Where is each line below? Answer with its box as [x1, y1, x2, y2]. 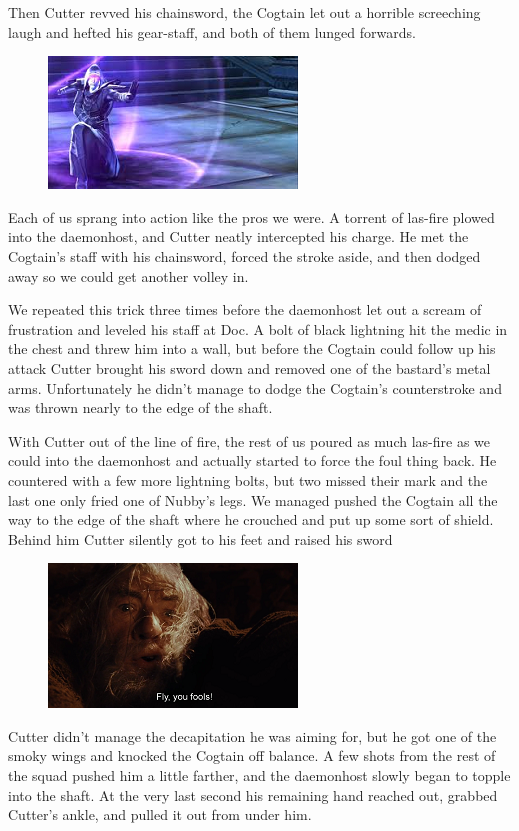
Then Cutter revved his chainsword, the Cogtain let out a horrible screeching [8, 2, 481, 22]
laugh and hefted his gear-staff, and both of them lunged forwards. [8, 21, 416, 42]
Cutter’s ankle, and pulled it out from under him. [8, 804, 312, 825]
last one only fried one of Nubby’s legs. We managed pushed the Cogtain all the [8, 489, 498, 510]
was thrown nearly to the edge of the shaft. [8, 397, 273, 418]
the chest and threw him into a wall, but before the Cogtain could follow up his [8, 338, 496, 359]
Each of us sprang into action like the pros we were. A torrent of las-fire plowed [8, 206, 495, 227]
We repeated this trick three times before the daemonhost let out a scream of [8, 299, 482, 320]
